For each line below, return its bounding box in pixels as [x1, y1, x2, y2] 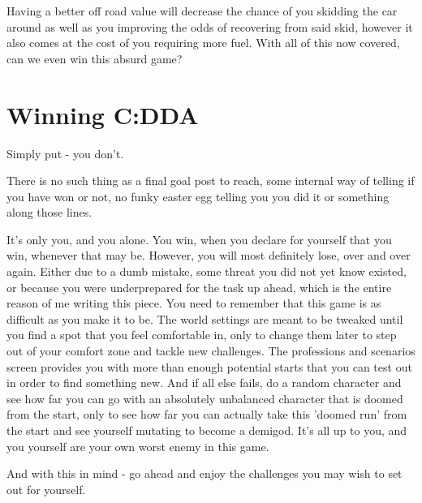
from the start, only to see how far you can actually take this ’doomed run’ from [6, 406, 407, 423]
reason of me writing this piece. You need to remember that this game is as [6, 294, 381, 312]
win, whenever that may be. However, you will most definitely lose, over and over [6, 247, 411, 264]
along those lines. [6, 204, 93, 221]
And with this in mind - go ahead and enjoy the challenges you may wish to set [6, 465, 403, 482]
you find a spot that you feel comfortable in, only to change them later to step [6, 326, 397, 343]
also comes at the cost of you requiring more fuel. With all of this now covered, [6, 34, 400, 51]
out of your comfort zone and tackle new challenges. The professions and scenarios [6, 342, 416, 359]
